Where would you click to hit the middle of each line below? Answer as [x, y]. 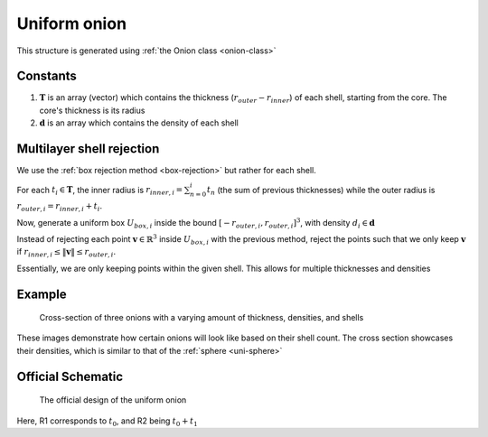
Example [42, 294]
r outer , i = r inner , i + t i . [60, 207]
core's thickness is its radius [92, 110]
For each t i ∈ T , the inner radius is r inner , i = [100, 191]
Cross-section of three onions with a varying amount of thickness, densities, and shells [202, 318]
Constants [47, 76]
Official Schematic [70, 376]
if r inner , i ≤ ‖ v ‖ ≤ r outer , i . [66, 253]
